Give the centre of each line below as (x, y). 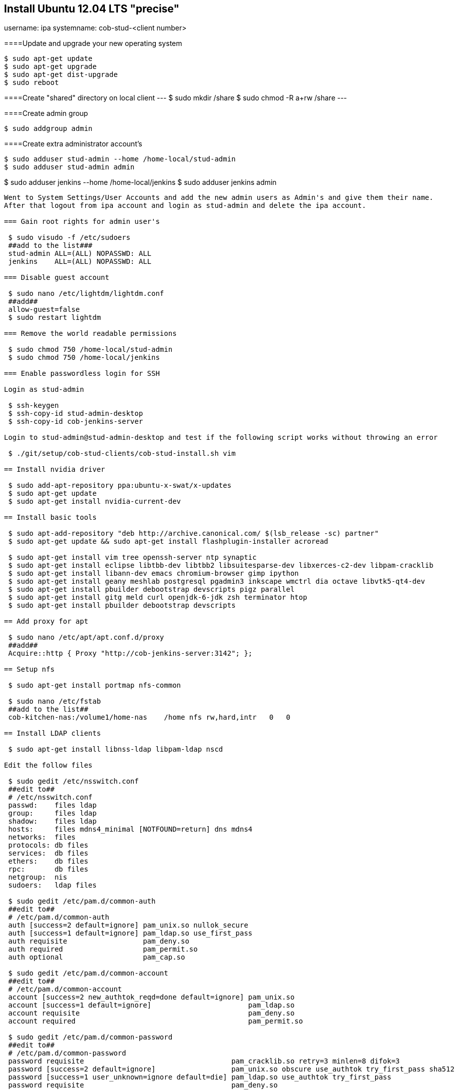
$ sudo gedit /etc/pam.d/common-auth (82, 901)
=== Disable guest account (57, 278)
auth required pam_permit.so (103, 949)
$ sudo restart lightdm (54, 318)
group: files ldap (52, 813)
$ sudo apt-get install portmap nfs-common (95, 685)
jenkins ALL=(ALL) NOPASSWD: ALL (80, 262)
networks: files (42, 837)
